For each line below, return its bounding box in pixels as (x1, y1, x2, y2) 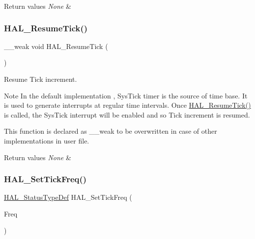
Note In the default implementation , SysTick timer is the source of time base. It (4, 90, 248, 100)
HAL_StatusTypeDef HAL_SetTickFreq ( (4, 192, 132, 202)
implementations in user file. (4, 135, 89, 145)
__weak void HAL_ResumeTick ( (4, 41, 108, 51)
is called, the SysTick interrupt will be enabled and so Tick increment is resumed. (4, 109, 250, 119)
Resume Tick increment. (4, 74, 77, 84)
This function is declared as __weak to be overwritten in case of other (4, 126, 217, 136)
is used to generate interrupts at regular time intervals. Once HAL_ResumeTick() (4, 100, 251, 110)
